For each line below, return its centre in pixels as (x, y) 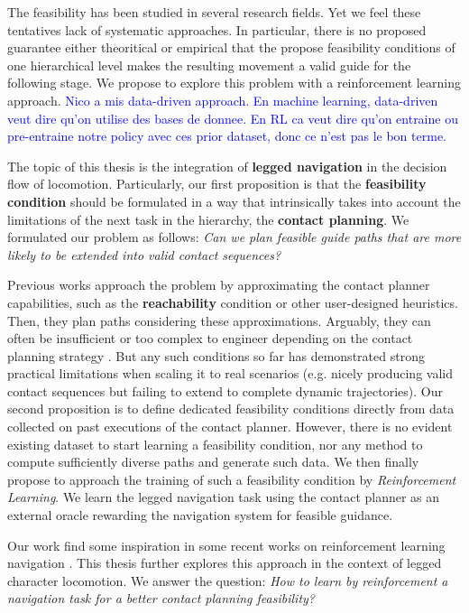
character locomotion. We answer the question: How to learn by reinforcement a (228, 580)
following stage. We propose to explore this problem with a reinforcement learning (234, 83)
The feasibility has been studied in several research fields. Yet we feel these (214, 12)
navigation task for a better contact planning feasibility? (161, 598)
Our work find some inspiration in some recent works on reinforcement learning (226, 545)
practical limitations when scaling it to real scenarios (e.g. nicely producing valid (230, 373)
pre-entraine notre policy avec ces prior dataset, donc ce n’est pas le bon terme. (227, 136)
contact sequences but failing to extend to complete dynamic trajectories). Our (225, 390)
